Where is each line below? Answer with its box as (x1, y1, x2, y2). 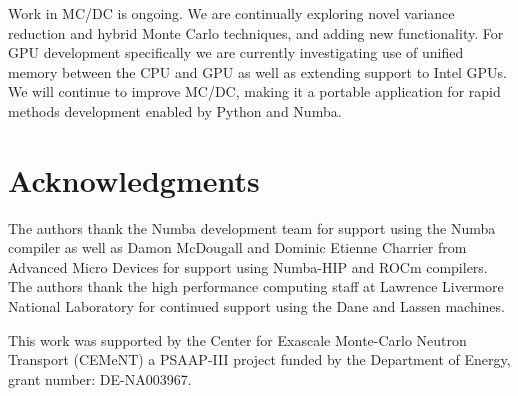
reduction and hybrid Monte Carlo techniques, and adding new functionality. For (8, 22, 504, 43)
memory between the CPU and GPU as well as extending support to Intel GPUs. (8, 61, 507, 82)
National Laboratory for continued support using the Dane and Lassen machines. (8, 296, 505, 317)
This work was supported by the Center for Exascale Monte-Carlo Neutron (8, 329, 467, 350)
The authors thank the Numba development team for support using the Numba (8, 217, 496, 238)
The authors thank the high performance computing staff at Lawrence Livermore (8, 276, 504, 297)
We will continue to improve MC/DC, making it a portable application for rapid (8, 81, 501, 102)
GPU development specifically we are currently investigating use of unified (8, 42, 464, 63)
